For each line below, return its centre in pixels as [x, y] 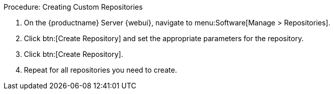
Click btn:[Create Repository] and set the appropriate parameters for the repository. [164, 38]
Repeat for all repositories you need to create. [101, 70]
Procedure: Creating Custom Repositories [73, 7]
